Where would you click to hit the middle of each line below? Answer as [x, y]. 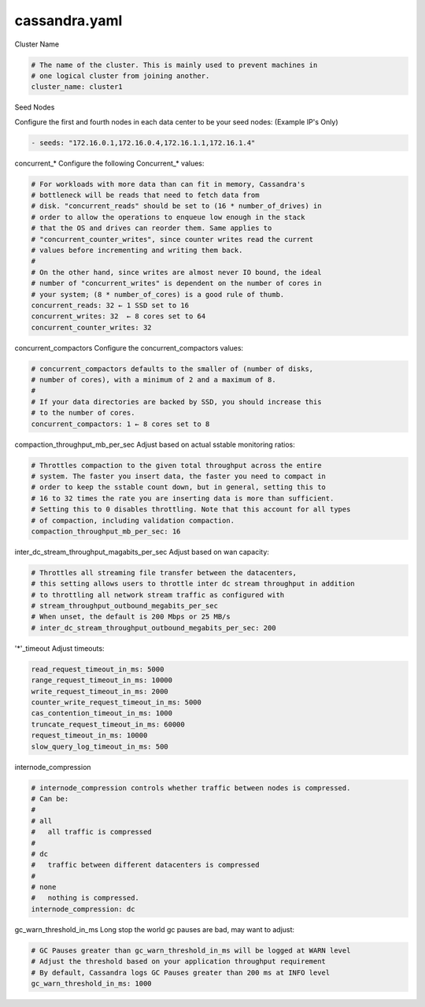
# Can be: [50, 799]
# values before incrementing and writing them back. [137, 250]
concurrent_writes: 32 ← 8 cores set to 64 [118, 316]
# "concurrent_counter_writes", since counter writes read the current [172, 239]
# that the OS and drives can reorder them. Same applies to [152, 228]
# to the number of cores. [83, 413]
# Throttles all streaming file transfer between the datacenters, [164, 572]
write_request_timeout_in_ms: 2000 [100, 691]
